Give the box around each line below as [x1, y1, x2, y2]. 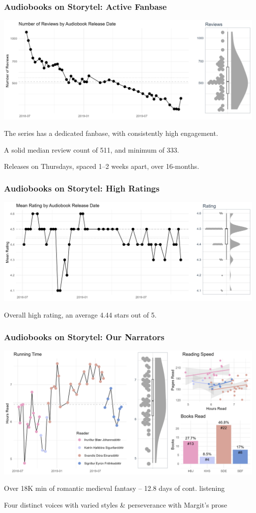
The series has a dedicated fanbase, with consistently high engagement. [4, 128, 218, 138]
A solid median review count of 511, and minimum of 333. [4, 144, 179, 155]
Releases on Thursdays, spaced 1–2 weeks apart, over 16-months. [4, 161, 199, 171]
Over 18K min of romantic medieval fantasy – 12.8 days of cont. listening [4, 483, 225, 493]
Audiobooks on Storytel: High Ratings [4, 182, 160, 194]
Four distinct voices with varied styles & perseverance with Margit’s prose [4, 500, 227, 510]
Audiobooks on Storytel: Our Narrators [4, 330, 164, 343]
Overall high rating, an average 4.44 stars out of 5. [4, 310, 157, 320]
